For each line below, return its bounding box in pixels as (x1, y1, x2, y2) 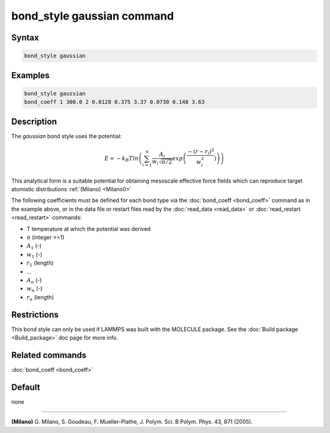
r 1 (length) (26, 260, 54, 268)
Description (11, 116, 57, 126)
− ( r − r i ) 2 (187, 147, 215, 156)
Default (11, 382, 40, 392)
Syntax (11, 32, 39, 43)
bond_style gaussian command (11, 9, 174, 23)
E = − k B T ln (104, 155, 139, 163)
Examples (11, 70, 50, 81)
